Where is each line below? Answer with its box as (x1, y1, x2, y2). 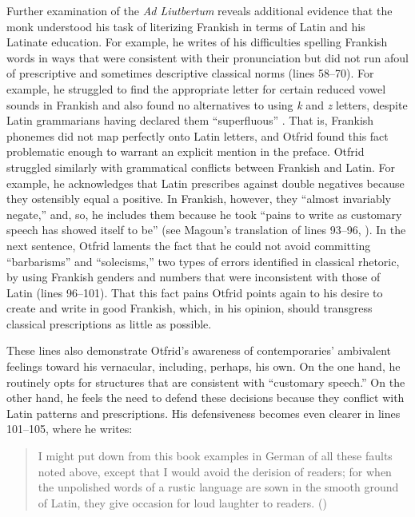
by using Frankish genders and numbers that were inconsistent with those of (6, 268, 381, 285)
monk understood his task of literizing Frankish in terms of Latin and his (6, 18, 365, 34)
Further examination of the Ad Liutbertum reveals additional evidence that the (6, 2, 393, 18)
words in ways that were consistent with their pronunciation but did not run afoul (6, 49, 409, 66)
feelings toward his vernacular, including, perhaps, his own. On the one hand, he (6, 358, 401, 375)
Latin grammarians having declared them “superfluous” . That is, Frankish (6, 112, 374, 129)
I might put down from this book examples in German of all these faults (38, 447, 393, 464)
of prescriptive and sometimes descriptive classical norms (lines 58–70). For (6, 65, 374, 82)
